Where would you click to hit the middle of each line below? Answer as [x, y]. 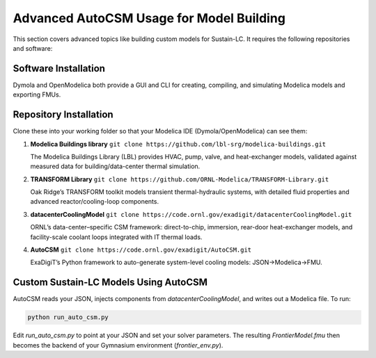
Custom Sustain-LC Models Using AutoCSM [110, 283]
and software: [33, 48]
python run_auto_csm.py [68, 317]
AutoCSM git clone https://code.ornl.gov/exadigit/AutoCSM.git [141, 250]
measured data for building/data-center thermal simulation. [115, 166]
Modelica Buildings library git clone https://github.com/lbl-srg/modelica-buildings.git [178, 144]
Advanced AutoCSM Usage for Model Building [149, 18]
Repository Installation [63, 115]
